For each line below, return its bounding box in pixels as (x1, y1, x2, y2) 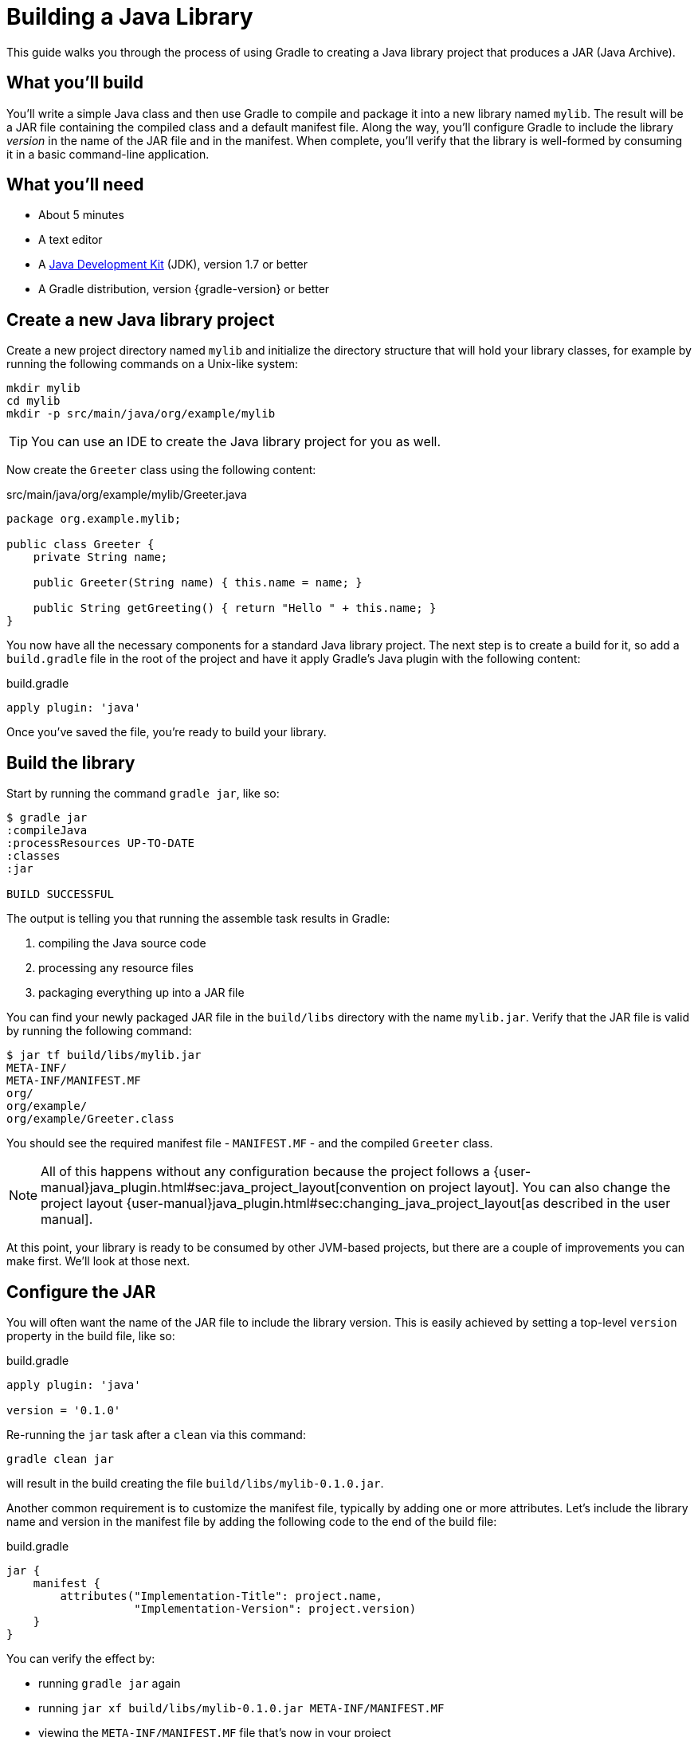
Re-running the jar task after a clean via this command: (6, 1427, 306, 1441)
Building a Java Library (6, 3, 253, 30)
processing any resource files (38, 961, 194, 975)
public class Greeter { (6, 538, 155, 551)
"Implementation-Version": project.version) (134, 1602, 417, 1615)
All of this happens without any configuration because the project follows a (41, 1163, 490, 1180)
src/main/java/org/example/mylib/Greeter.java (6, 488, 247, 502)
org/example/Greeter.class (6, 1112, 174, 1126)
